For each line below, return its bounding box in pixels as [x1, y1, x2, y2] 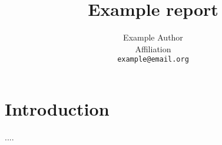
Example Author [123, 31, 183, 43]
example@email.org [117, 55, 189, 64]
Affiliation [135, 42, 171, 55]
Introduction [5, 96, 110, 120]
